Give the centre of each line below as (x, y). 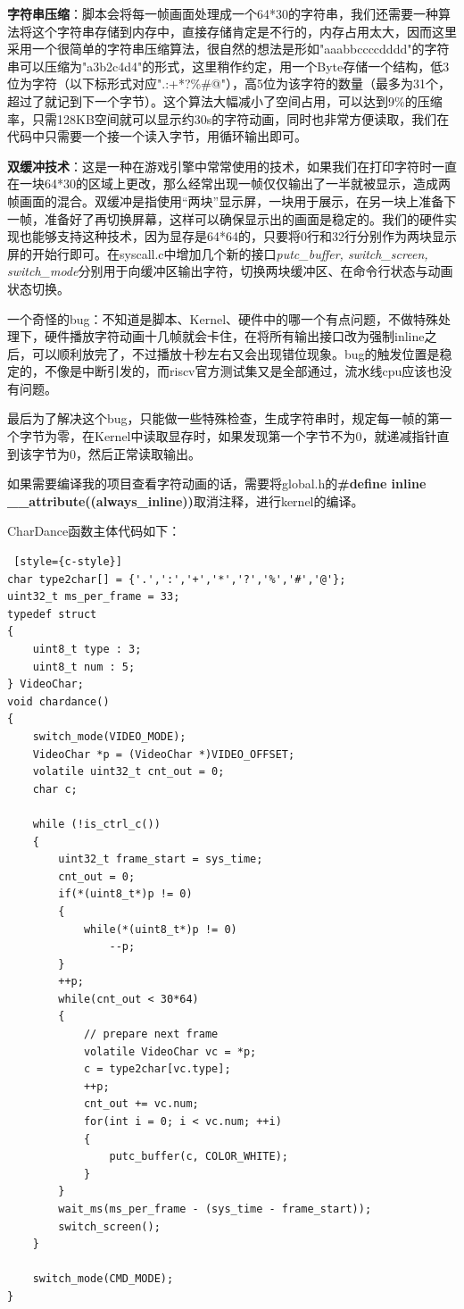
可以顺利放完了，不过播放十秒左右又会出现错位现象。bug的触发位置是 (236, 353)
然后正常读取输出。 (144, 453)
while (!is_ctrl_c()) (96, 824)
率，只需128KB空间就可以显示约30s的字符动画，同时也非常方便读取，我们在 (228, 118)
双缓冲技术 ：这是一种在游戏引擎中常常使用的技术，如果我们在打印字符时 (220, 166)
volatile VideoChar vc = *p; (170, 1051)
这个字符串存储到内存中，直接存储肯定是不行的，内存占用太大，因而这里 (244, 31)
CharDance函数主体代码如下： (94, 531)
